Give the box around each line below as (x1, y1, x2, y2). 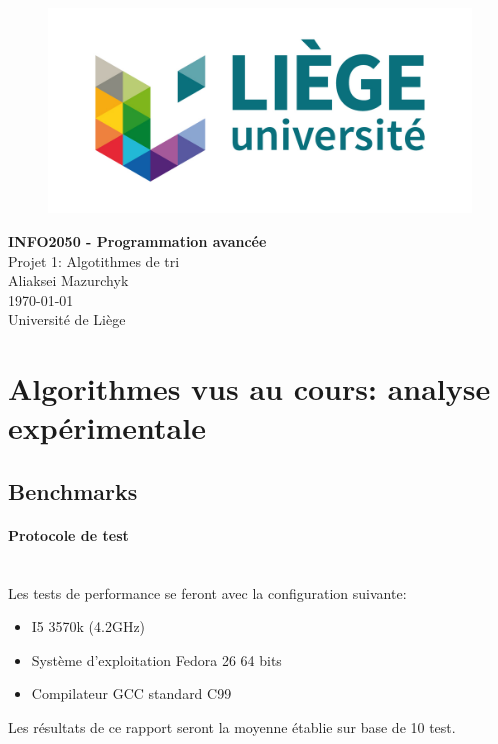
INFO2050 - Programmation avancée (8, 230, 267, 251)
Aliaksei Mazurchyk (8, 270, 129, 291)
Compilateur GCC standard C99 (31, 683, 232, 704)
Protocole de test (8, 524, 129, 545)
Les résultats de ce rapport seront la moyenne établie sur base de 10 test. (8, 717, 456, 738)
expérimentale (8, 407, 206, 448)
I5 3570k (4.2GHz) (31, 616, 146, 637)
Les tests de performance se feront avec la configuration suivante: (8, 582, 407, 603)
